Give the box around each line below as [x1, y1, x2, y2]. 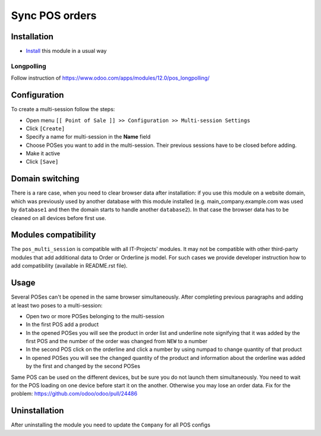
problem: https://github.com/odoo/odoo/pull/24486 [11, 390, 138, 397]
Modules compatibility [11, 230, 96, 240]
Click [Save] [26, 158, 59, 165]
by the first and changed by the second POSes [26, 363, 141, 370]
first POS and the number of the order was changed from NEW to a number [26, 338, 208, 345]
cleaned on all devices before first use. [11, 214, 106, 221]
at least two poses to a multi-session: [11, 302, 103, 309]
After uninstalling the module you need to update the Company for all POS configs [11, 421, 210, 428]
